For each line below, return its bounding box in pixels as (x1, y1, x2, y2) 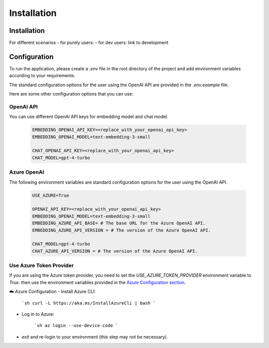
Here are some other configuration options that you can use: (9, 91, 134, 97)
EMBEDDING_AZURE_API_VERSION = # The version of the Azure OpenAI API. (32, 227, 211, 233)
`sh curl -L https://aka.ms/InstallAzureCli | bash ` (21, 300, 156, 306)
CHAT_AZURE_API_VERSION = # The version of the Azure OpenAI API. (32, 248, 198, 254)
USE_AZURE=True (32, 192, 69, 198)
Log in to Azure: (21, 311, 55, 317)
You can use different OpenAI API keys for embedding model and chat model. (9, 114, 169, 119)
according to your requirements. (9, 73, 76, 79)
